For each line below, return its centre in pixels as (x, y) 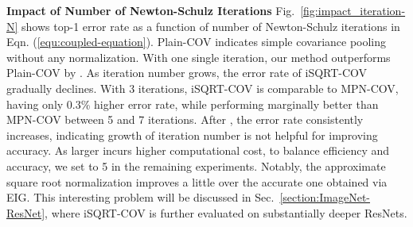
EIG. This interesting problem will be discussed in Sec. (140, 197)
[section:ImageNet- (325, 197)
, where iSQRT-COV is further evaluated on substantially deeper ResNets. (226, 212)
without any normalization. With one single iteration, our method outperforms (199, 57)
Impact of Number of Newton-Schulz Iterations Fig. (151, 10)
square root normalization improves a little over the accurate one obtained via (197, 181)
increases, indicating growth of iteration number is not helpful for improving (192, 135)
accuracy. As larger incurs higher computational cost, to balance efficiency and (198, 150)
